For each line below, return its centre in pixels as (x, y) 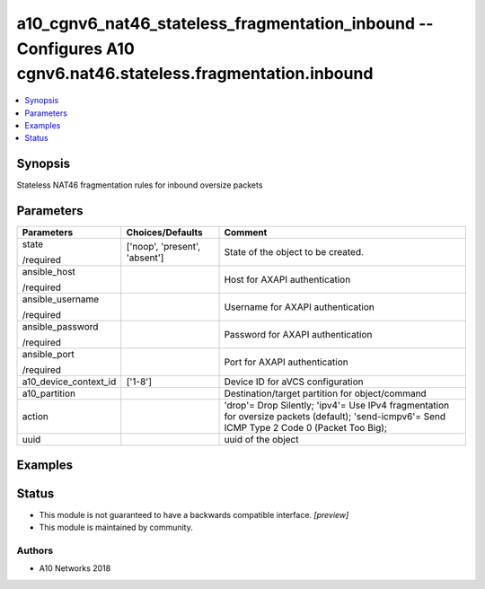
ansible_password (60, 327)
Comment (246, 233)
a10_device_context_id (69, 382)
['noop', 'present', (163, 247)
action (35, 417)
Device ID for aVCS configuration (294, 382)
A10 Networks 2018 (75, 568)
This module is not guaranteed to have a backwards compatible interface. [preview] (194, 514)
